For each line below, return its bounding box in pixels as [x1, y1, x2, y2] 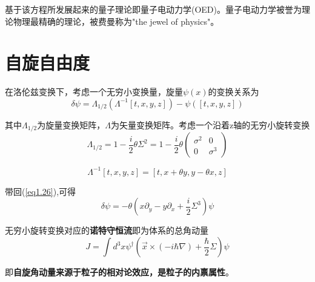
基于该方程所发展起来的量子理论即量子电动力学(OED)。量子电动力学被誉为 [5, 3, 302, 15]
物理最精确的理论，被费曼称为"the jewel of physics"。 [13, 15, 219, 27]
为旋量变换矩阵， [37, 118, 105, 131]
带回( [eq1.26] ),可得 [5, 185, 76, 197]
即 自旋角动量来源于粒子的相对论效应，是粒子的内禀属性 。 [5, 266, 234, 278]
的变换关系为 [208, 85, 259, 98]
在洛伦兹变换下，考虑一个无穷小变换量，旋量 [5, 85, 183, 98]
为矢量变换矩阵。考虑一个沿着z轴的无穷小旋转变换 [110, 118, 310, 131]
